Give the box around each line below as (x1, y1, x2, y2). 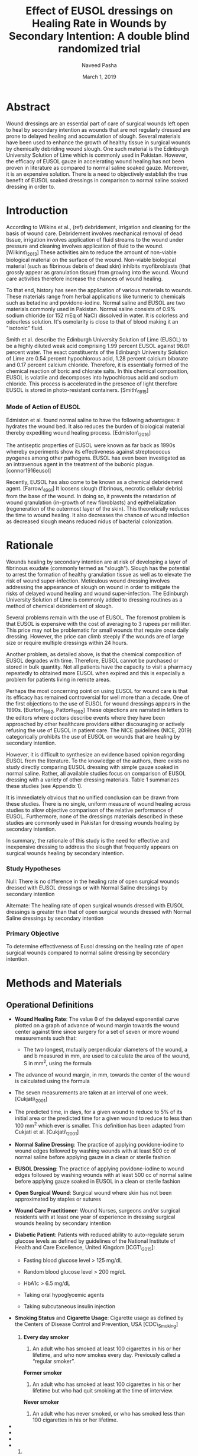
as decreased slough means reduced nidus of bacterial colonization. (6, 518, 173, 525)
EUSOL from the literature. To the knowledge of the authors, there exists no (6, 757, 190, 764)
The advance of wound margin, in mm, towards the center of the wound (14, 1071, 190, 1078)
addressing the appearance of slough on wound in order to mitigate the (6, 584, 180, 591)
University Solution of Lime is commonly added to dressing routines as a (6, 596, 183, 603)
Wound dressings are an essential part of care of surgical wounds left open (6, 120, 190, 127)
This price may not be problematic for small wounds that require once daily (6, 626, 189, 634)
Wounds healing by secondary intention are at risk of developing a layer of (6, 558, 187, 565)
